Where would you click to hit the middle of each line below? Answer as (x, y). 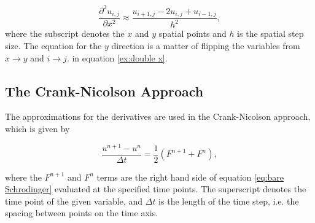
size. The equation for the (53, 45)
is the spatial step (270, 33)
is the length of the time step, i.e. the (229, 201)
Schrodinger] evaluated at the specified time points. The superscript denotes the (156, 189)
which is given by (37, 128)
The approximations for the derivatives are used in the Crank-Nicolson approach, (158, 116)
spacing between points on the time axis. (82, 213)
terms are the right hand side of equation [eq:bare (190, 177)
